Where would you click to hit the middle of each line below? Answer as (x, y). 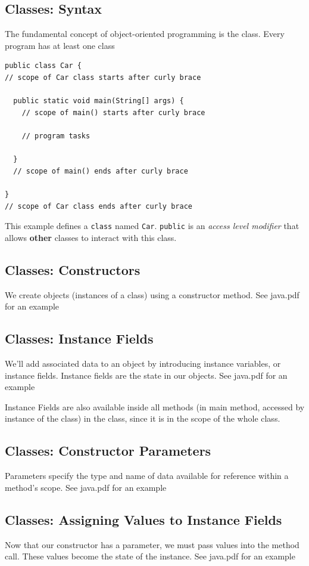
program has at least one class (60, 45)
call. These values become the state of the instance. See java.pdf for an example (150, 556)
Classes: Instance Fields (79, 338)
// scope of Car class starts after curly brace (103, 77)
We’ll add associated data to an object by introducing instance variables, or (143, 363)
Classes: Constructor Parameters (108, 451)
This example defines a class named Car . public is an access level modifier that (152, 226)
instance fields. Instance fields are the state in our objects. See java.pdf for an (146, 375)
